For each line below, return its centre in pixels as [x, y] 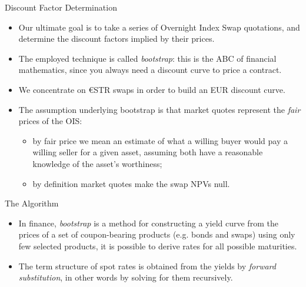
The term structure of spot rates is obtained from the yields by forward [147, 266]
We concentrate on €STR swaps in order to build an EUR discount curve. [152, 89]
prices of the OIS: [50, 121]
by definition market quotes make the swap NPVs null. [131, 183]
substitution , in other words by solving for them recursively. [126, 277]
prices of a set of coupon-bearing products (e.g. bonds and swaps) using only [157, 234]
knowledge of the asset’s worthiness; [97, 163]
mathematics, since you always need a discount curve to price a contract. [150, 70]
